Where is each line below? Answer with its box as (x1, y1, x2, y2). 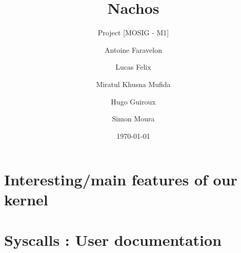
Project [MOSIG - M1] (97, 27, 169, 38)
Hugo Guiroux (111, 96, 156, 107)
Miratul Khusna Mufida (96, 78, 171, 89)
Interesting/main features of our (4, 169, 237, 190)
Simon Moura (112, 113, 155, 124)
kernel (4, 189, 48, 210)
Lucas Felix (115, 61, 151, 72)
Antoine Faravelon (105, 44, 162, 55)
